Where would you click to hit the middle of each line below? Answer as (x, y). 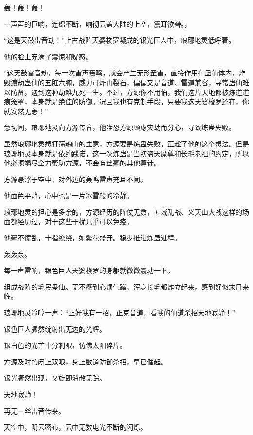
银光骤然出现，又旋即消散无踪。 (55, 378)
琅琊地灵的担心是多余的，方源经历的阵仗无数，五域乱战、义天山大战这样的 (123, 211)
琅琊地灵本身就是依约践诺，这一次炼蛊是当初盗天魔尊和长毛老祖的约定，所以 (126, 153)
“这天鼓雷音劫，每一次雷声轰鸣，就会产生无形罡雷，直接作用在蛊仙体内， (121, 73)
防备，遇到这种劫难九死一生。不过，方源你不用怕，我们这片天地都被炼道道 (130, 92)
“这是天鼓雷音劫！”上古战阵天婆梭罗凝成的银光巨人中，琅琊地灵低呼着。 (120, 40)
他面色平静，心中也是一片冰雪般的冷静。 (69, 195)
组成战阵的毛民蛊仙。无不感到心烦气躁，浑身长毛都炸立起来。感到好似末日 (123, 286)
